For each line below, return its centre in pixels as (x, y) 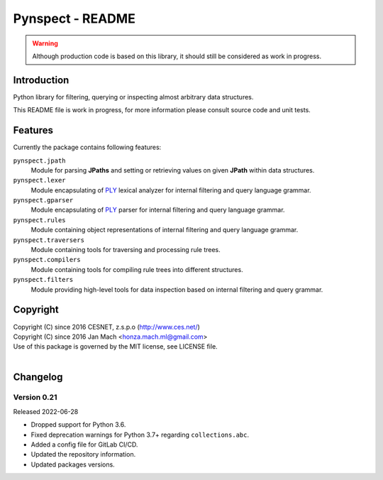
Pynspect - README (74, 18)
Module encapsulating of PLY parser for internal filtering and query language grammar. (158, 210)
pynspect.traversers (49, 240)
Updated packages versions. (73, 464)
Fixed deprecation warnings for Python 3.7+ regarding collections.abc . (140, 435)
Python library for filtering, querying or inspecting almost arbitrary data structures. (133, 97)
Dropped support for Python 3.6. (78, 425)
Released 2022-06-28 (46, 411)
